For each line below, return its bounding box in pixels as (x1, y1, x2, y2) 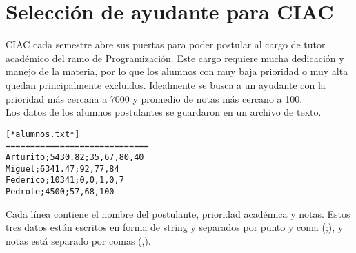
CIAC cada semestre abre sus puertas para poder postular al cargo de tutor (6, 37, 326, 52)
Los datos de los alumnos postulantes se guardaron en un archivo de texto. (6, 105, 322, 119)
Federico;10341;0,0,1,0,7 (6, 175, 124, 185)
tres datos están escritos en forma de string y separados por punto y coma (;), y (6, 220, 344, 234)
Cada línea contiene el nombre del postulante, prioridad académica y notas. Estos (6, 206, 350, 221)
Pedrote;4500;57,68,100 (6, 186, 115, 196)
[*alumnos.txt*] (6, 129, 80, 139)
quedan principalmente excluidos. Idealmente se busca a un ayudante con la (6, 77, 326, 92)
